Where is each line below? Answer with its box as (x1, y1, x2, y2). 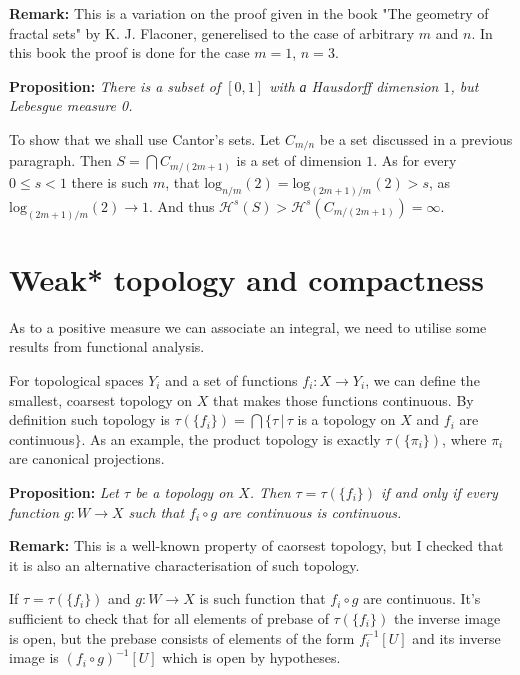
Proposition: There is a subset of (9, 75, 221, 96)
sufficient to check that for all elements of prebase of (9, 607, 329, 628)
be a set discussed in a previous (319, 128, 513, 149)
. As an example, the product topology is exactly (81, 428, 381, 449)
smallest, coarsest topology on (9, 389, 193, 410)
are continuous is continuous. (222, 501, 402, 522)
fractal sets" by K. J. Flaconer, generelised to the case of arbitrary (9, 22, 415, 43)
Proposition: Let (9, 481, 119, 502)
